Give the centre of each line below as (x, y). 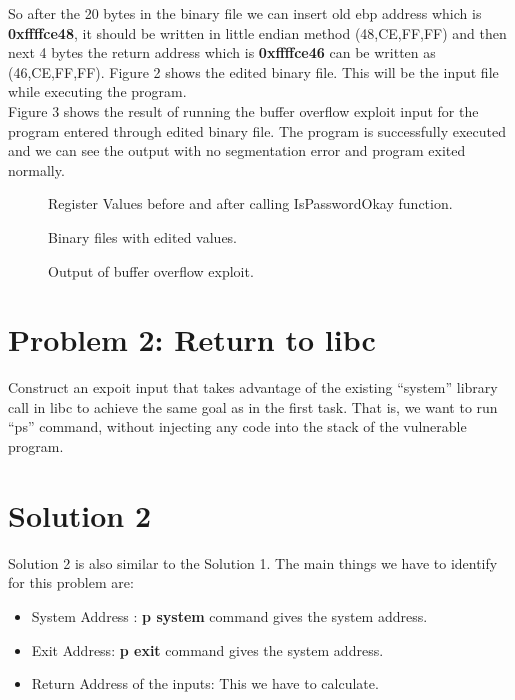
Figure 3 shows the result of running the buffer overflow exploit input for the (243, 110)
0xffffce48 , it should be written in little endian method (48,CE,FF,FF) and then (257, 32)
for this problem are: (71, 582)
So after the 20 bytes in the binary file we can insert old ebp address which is (245, 13)
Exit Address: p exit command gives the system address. (207, 649)
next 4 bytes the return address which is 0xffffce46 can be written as (222, 52)
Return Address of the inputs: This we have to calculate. (205, 683)
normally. (36, 169)
